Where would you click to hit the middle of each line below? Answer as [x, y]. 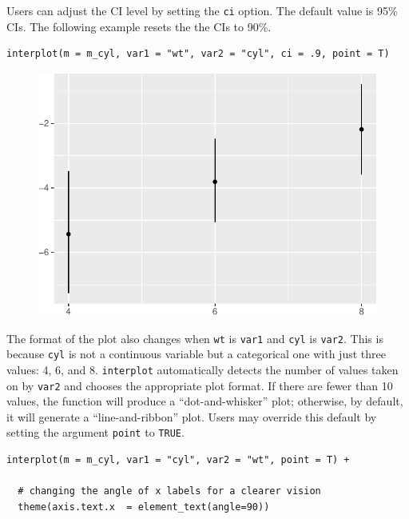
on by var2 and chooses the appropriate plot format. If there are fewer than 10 [200, 385]
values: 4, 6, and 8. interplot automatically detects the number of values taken [203, 369]
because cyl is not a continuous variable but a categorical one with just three [196, 354]
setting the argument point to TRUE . [95, 432]
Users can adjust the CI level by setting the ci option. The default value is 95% [202, 10]
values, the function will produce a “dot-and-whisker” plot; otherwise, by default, [205, 401]
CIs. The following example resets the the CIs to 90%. [139, 26]
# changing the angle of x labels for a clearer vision [169, 491]
